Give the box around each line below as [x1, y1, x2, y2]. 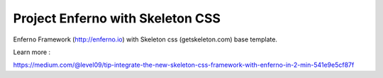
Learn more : [13, 48, 51, 56]
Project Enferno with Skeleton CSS [13, 11, 221, 26]
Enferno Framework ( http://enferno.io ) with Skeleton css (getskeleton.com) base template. [13, 35, 278, 44]
